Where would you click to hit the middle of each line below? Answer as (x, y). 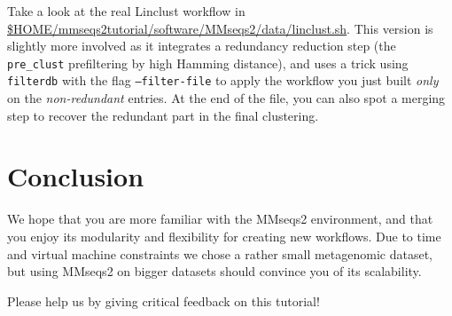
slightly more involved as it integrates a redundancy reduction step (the (202, 46)
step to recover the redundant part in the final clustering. (163, 115)
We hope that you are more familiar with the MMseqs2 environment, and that (220, 219)
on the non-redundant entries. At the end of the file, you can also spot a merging (226, 98)
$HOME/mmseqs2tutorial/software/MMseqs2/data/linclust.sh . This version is (220, 28)
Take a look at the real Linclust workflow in (126, 11)
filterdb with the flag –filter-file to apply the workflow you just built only (223, 80)
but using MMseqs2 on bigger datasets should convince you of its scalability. (214, 271)
